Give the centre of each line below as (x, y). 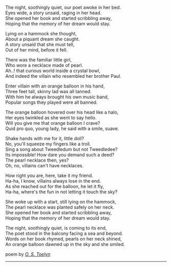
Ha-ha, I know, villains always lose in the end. (53, 181)
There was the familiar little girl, (38, 60)
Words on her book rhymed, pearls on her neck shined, (63, 239)
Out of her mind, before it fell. (36, 50)
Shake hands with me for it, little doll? (45, 138)
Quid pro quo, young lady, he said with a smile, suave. (62, 128)
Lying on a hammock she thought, (41, 34)
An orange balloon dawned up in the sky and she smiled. (65, 244)
